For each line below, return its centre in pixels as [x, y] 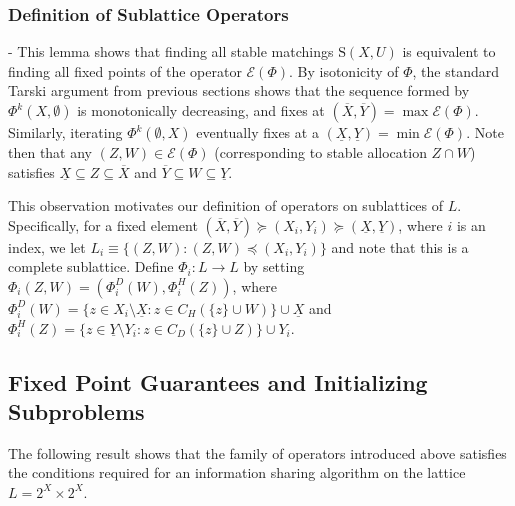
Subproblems [76, 410]
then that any [50, 152]
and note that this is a [400, 246]
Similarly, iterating [65, 132]
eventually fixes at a [257, 132]
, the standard [456, 70]
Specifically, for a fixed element [103, 224]
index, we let [47, 246]
